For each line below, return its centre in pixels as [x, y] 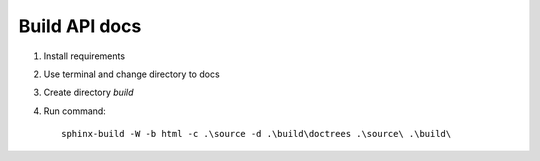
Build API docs [80, 26]
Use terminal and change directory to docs [131, 74]
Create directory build [88, 92]
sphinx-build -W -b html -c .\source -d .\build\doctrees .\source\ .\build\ [256, 134]
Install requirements [84, 56]
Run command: [75, 111]
